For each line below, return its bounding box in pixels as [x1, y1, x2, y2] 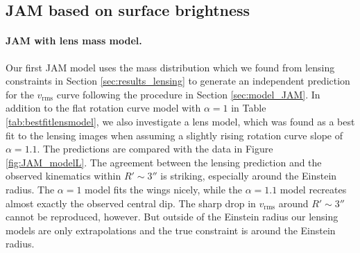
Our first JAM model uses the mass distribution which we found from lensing [6, 60, 335, 74]
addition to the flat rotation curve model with [6, 101, 201, 115]
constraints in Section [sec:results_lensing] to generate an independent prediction [6, 73, 350, 88]
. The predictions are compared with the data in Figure [37, 141, 273, 156]
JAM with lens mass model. [6, 33, 142, 48]
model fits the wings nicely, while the [85, 182, 242, 196]
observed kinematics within [6, 168, 121, 183]
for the [6, 87, 34, 101]
